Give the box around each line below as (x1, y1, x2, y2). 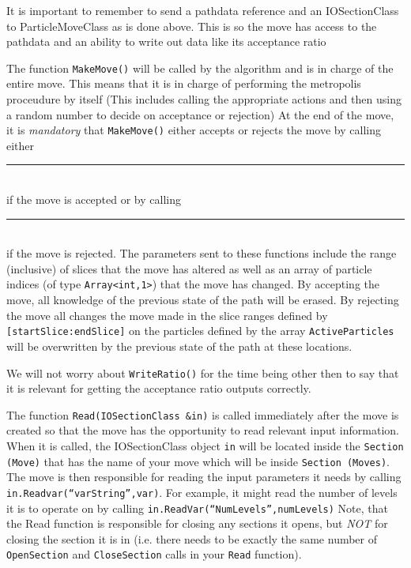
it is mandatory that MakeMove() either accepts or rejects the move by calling (6, 122, 381, 138)
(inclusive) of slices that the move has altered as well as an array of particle (6, 260, 372, 276)
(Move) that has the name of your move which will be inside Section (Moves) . (6, 453, 390, 469)
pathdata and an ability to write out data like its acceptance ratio (6, 33, 326, 50)
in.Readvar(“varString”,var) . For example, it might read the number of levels (6, 483, 398, 500)
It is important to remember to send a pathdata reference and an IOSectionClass (6, 2, 399, 18)
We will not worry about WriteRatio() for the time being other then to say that (6, 364, 399, 381)
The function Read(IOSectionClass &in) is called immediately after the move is (6, 406, 399, 423)
